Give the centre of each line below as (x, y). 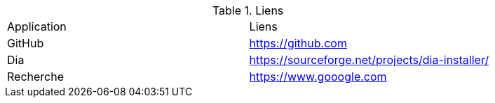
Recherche (36, 77)
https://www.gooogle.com (318, 77)
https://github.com (298, 43)
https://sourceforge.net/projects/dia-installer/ (369, 60)
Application (37, 26)
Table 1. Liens (248, 10)
